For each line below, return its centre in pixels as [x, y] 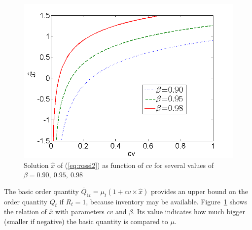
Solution [36, 165]
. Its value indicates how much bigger [189, 212]
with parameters [80, 212]
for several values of [184, 165]
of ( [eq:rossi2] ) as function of [100, 165]
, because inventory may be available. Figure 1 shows [166, 201]
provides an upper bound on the [199, 191]
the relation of [25, 212]
